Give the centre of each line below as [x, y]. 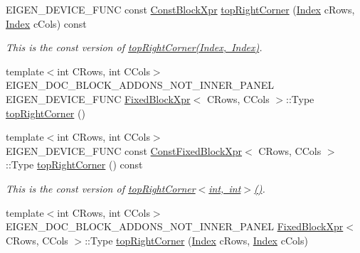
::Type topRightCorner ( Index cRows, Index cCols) [196, 240]
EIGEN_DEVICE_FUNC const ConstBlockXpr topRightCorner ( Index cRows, [180, 9]
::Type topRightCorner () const [74, 165]
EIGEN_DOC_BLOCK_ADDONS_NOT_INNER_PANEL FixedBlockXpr [175, 226]
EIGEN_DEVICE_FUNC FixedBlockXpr [98, 98]
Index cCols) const [46, 23]
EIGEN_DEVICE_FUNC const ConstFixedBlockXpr [124, 150]
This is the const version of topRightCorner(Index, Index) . [134, 47]
